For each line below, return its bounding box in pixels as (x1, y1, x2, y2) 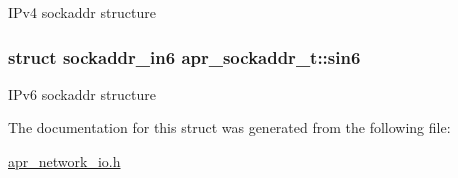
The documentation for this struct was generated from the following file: (8, 117, 451, 138)
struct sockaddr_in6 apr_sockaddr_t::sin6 (8, 44, 361, 69)
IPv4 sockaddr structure (8, 2, 156, 22)
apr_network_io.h (8, 151, 121, 171)
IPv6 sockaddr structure (8, 83, 156, 104)
